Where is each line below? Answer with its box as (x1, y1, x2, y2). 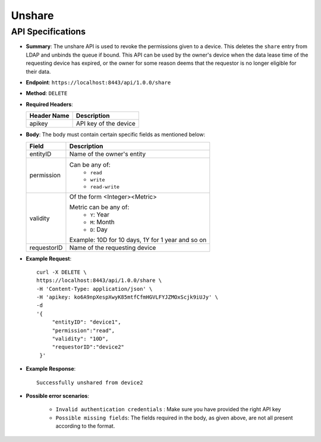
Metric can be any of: (69, 203, 130, 211)
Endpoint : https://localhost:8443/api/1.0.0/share (26, 79, 171, 86)
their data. (26, 68, 51, 75)
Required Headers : (26, 101, 74, 108)
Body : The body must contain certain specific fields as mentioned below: (26, 131, 206, 138)
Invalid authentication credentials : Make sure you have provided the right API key (55, 406, 281, 413)
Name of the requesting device (69, 243, 156, 252)
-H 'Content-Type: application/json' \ (36, 286, 153, 292)
